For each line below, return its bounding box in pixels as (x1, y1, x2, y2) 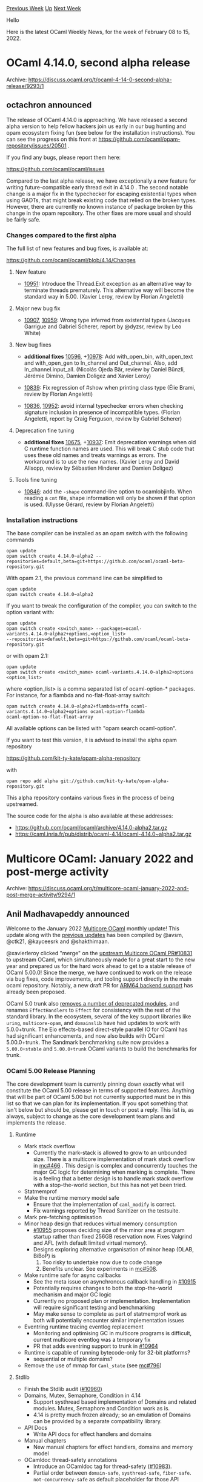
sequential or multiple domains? (33, 1355, 113, 1363)
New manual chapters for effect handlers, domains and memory (33, 1443, 193, 1451)
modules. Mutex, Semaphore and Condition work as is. (33, 1405, 170, 1412)
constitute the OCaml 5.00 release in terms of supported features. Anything (6, 1087, 195, 1094)
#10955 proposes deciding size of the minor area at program (33, 1227, 185, 1234)
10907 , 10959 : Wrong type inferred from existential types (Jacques (24, 317, 191, 324)
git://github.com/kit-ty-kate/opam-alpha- (60, 778, 170, 784)
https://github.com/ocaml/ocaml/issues (6, 165, 105, 172)
